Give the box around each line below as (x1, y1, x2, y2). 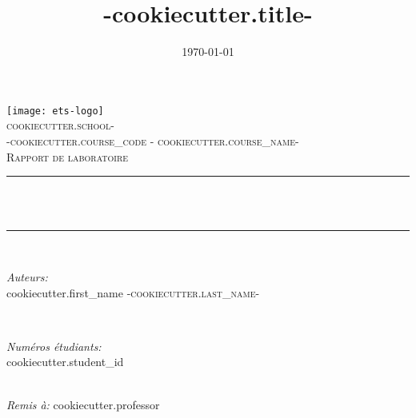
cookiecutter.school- (6, 117, 114, 133)
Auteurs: (6, 268, 48, 285)
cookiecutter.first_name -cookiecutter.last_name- (6, 284, 260, 301)
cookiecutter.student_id (6, 353, 124, 370)
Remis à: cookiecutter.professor (6, 396, 160, 412)
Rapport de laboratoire (6, 148, 129, 165)
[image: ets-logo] (6, 105, 104, 117)
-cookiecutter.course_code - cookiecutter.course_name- (6, 132, 299, 149)
